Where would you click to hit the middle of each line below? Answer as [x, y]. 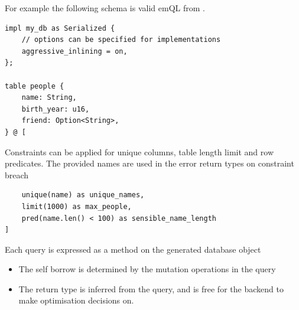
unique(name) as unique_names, [83, 195]
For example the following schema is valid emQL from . [105, 8]
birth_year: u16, [56, 109]
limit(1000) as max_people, [77, 206]
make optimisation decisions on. [76, 300]
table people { [35, 86]
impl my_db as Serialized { [60, 28]
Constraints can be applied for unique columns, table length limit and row [139, 151]
